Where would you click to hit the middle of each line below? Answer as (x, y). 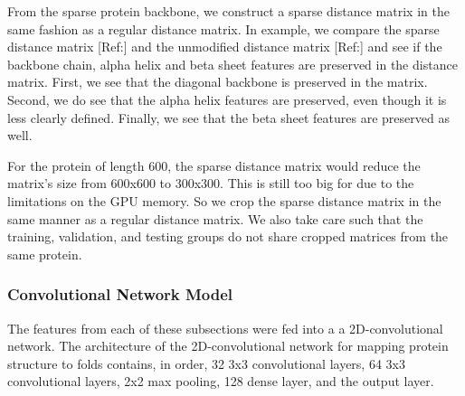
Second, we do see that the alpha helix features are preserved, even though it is (227, 99)
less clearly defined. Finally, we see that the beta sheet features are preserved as (228, 117)
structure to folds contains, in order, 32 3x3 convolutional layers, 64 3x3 (206, 363)
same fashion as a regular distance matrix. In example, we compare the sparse (223, 28)
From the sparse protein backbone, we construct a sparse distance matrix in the (228, 11)
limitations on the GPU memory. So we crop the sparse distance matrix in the (224, 200)
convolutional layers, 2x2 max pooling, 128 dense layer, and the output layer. (221, 381)
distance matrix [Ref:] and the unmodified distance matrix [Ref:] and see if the (225, 47)
